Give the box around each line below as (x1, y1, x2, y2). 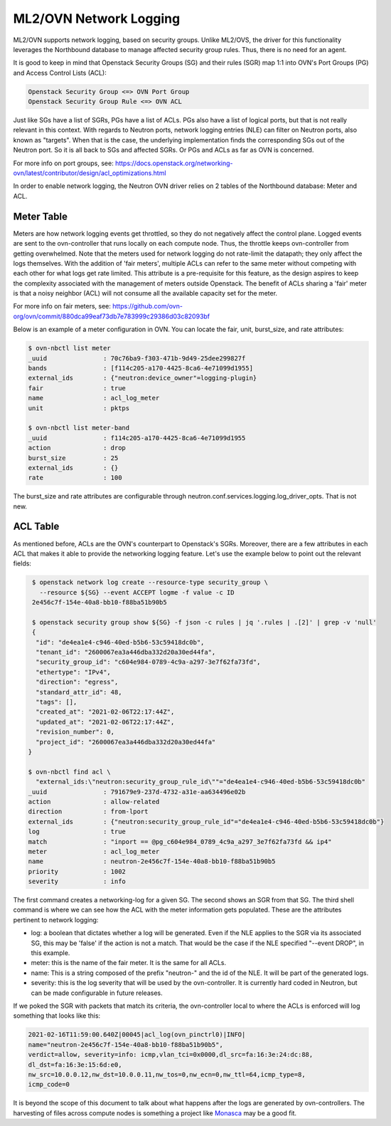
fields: (13, 559, 32, 568)
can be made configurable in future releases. (31, 989, 163, 997)
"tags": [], (36, 698, 77, 707)
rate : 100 (28, 474, 122, 482)
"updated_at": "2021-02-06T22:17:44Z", (36, 718, 175, 726)
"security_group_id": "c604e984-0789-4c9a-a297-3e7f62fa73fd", (36, 658, 261, 666)
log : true (28, 828, 126, 836)
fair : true (28, 384, 126, 392)
